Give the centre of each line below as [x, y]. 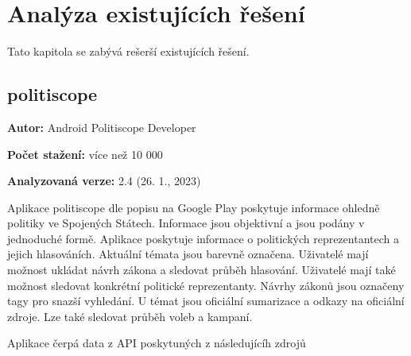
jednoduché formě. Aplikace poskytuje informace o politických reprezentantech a [203, 238]
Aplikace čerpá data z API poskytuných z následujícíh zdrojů [157, 343]
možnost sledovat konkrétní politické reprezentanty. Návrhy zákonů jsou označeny [206, 285]
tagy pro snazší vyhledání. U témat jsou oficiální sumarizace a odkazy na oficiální [206, 301]
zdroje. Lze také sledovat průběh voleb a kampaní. [130, 316]
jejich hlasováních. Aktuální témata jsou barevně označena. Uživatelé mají [188, 254]
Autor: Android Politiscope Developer [102, 127]
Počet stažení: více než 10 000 [85, 154]
